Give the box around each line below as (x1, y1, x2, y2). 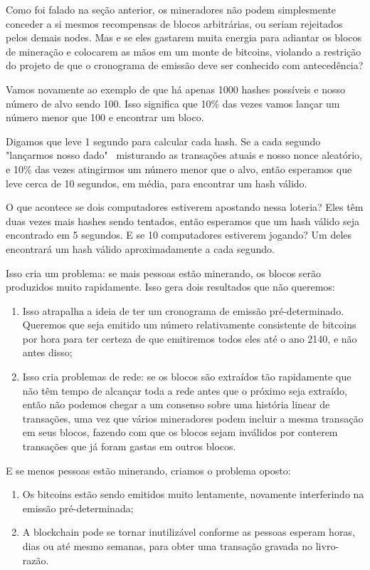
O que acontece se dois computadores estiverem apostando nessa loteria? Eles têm (6, 199, 364, 214)
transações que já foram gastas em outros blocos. (22, 439, 236, 454)
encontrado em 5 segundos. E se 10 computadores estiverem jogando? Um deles (6, 227, 352, 242)
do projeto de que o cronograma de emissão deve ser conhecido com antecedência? (6, 58, 364, 73)
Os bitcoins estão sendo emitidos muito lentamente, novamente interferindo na (22, 487, 364, 502)
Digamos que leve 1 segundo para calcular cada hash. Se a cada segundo (6, 133, 321, 148)
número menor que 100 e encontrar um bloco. (6, 110, 204, 125)
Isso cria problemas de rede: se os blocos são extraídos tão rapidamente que (22, 369, 351, 384)
